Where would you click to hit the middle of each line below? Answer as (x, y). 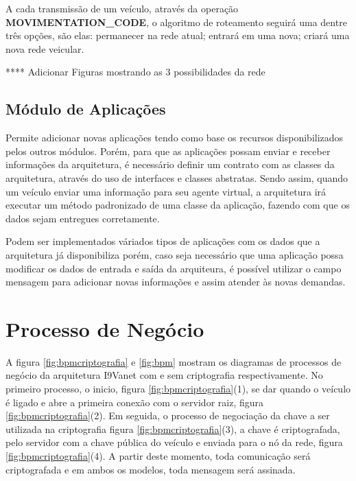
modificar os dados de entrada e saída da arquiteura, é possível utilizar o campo (174, 268)
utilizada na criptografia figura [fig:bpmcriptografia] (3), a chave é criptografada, (173, 429)
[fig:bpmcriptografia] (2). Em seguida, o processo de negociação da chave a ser (168, 415)
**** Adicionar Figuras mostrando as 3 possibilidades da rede (135, 72)
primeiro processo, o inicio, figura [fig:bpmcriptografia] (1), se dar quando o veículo (178, 389)
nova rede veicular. (45, 48)
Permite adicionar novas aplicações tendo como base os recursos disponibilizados (175, 138)
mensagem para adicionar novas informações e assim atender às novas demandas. (176, 282)
